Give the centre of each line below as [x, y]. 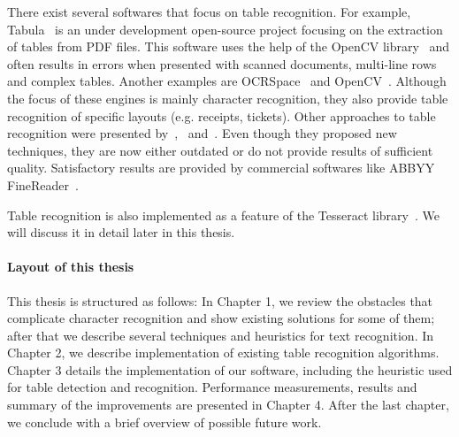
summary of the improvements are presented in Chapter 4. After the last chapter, [228, 405]
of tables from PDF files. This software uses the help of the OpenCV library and [229, 46]
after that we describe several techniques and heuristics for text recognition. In [221, 335]
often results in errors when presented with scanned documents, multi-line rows [222, 63]
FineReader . [43, 184]
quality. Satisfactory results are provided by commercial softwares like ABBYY [221, 168]
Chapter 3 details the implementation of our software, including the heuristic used [230, 369]
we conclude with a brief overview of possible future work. [164, 422]
